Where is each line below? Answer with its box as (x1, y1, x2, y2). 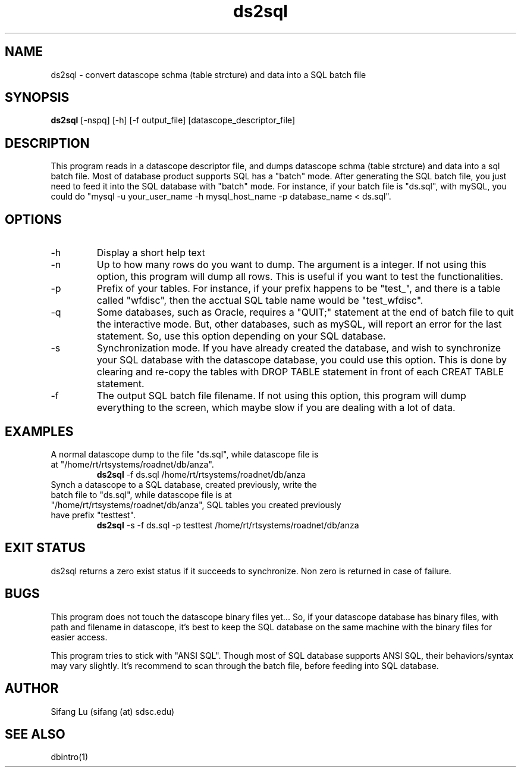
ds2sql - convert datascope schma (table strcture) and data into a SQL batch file (51, 69, 366, 80)
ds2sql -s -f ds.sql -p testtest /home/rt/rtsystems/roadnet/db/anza (96, 519, 359, 530)
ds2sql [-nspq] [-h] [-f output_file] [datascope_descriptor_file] (51, 115, 296, 126)
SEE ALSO (5, 726, 65, 742)
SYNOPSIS (5, 90, 70, 105)
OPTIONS (5, 211, 62, 227)
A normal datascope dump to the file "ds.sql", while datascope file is (51, 449, 319, 459)
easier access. (51, 631, 108, 642)
